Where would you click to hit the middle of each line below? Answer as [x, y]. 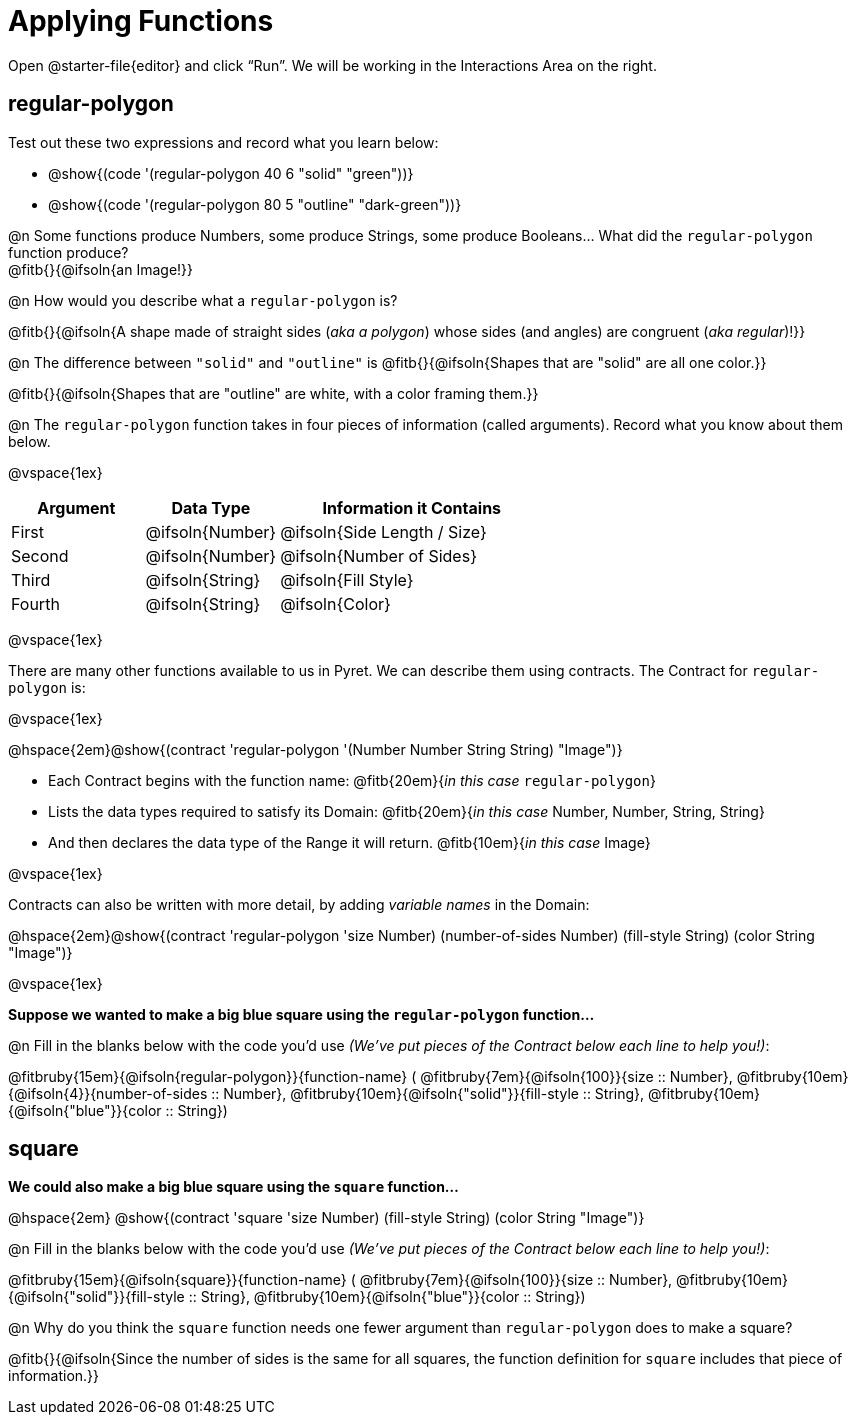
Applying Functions [141, 21]
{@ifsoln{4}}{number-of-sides [108, 1093]
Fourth [35, 603]
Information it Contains [412, 507]
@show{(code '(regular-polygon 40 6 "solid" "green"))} [231, 173]
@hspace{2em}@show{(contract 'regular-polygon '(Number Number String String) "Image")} [315, 749]
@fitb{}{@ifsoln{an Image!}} [101, 269]
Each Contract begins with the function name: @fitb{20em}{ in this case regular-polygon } [352, 780]
